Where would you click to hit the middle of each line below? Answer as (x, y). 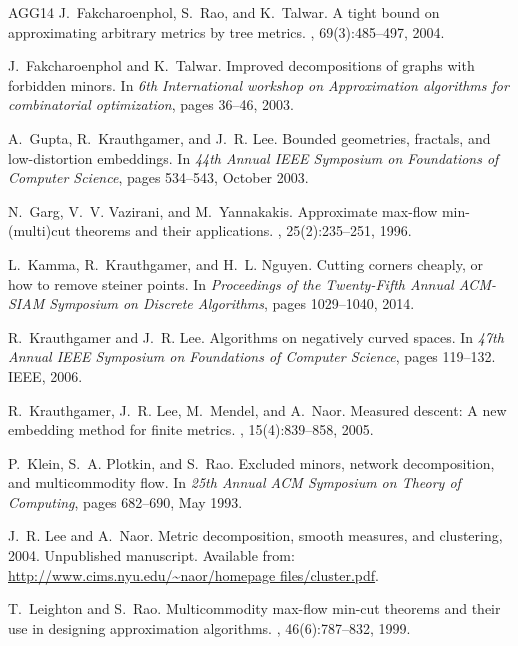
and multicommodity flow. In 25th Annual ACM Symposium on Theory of (234, 482)
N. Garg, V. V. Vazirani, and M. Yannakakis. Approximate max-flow (223, 210)
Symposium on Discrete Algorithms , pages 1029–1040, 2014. (232, 303)
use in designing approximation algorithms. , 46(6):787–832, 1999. (209, 627)
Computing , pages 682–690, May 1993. (125, 501)
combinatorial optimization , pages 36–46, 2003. (151, 104)
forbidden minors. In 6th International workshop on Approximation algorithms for (258, 84)
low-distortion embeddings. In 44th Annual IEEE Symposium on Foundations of (253, 157)
